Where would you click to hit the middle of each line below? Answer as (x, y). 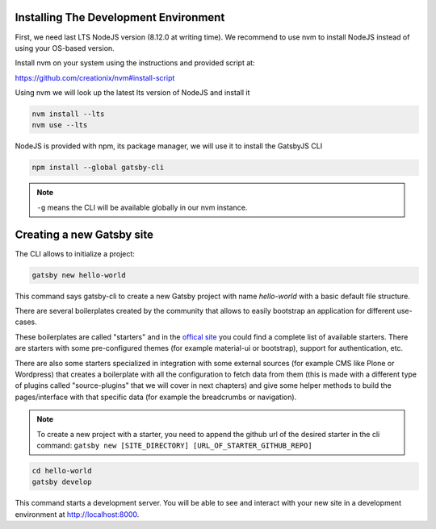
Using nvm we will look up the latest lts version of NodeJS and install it (132, 93)
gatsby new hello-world (79, 275)
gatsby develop (62, 482)
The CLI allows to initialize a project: (75, 253)
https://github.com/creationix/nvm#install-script (95, 77)
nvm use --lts (60, 125)
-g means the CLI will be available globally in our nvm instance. (142, 207)
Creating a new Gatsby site (84, 234)
